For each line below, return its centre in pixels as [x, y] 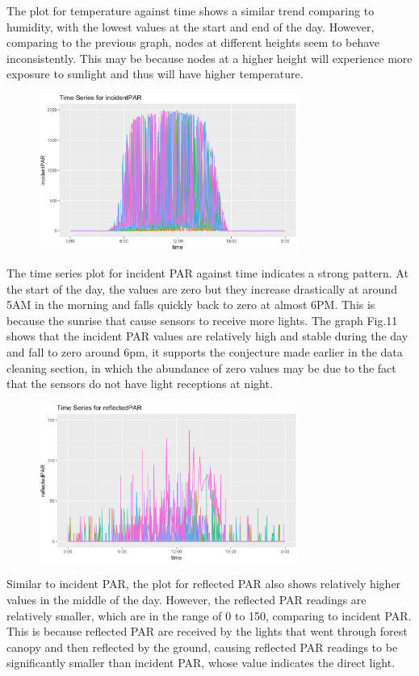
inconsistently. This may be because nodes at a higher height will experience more [209, 58]
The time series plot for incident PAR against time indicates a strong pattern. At [207, 273]
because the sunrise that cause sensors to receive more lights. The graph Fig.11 [202, 320]
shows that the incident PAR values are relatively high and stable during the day [207, 336]
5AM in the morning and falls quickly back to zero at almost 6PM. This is [191, 305]
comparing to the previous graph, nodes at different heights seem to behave [193, 42]
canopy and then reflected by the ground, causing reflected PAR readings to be [202, 647]
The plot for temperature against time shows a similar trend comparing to [191, 10]
